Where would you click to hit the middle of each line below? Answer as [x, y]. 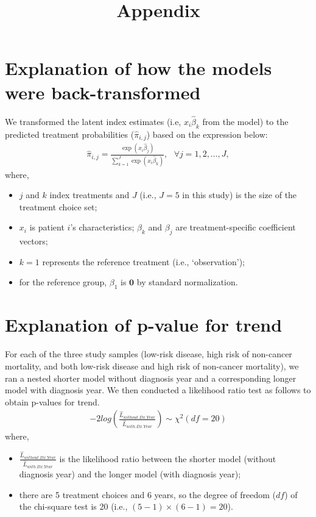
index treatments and [90, 195]
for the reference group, [63, 282]
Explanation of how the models [139, 68]
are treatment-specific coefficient [236, 227]
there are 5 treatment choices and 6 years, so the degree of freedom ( [147, 494]
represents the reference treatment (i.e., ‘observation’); [143, 261]
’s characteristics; [102, 227]
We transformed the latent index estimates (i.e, [93, 121]
